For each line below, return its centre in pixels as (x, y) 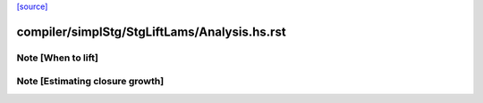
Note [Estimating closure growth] (90, 82)
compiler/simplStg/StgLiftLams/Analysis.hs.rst (151, 32)
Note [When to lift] (57, 58)
